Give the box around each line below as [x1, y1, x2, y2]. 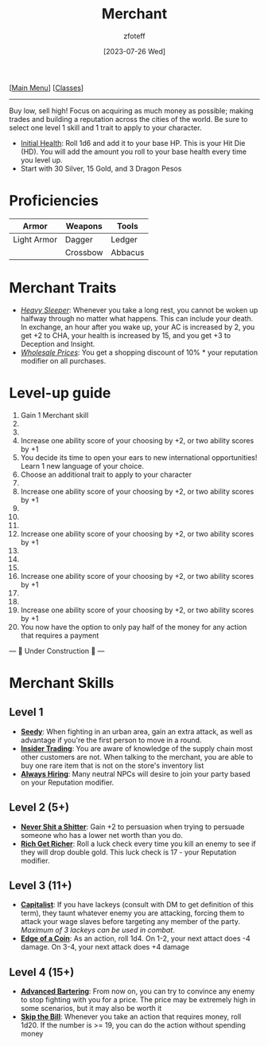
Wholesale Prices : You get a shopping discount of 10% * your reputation [20, 348, 258, 357]
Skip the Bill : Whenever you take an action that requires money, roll [20, 1012, 242, 1021]
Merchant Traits [9, 279, 117, 297]
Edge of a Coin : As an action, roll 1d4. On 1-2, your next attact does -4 [20, 934, 251, 943]
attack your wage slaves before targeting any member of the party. [20, 917, 241, 926]
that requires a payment [20, 631, 99, 640]
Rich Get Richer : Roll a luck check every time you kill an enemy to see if [20, 839, 257, 848]
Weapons [65, 220, 103, 231]
